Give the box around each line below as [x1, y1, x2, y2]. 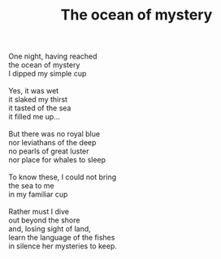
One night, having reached [8, 51, 97, 62]
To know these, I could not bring [8, 172, 116, 182]
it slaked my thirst [8, 95, 67, 105]
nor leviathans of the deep [8, 138, 97, 148]
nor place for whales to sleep [8, 155, 106, 165]
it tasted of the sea [8, 103, 71, 113]
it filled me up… [8, 112, 61, 122]
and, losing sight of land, [8, 224, 91, 234]
